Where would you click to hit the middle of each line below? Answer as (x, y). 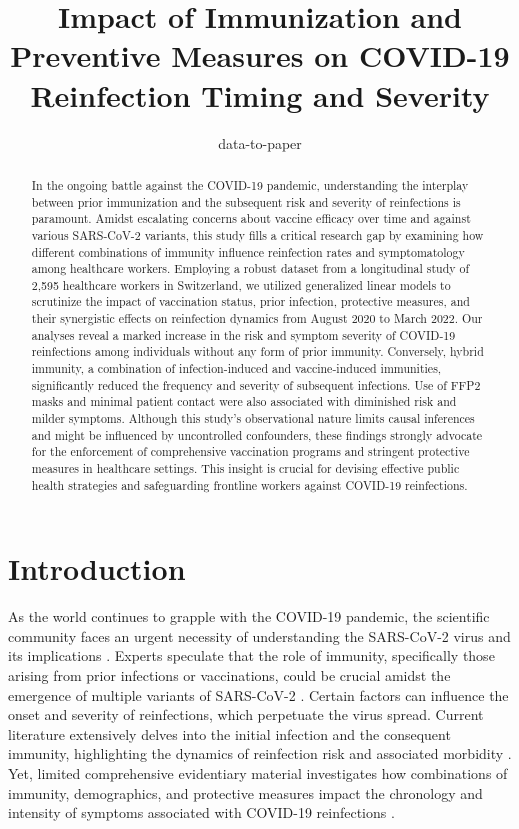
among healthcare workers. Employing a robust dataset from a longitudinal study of (250, 268)
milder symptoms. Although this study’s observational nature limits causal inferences (253, 418)
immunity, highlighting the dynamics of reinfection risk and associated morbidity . (260, 753)
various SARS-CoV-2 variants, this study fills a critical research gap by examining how (257, 234)
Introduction (97, 568)
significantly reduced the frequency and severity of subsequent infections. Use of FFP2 (256, 384)
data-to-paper (260, 142)
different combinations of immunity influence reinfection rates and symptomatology (248, 251)
